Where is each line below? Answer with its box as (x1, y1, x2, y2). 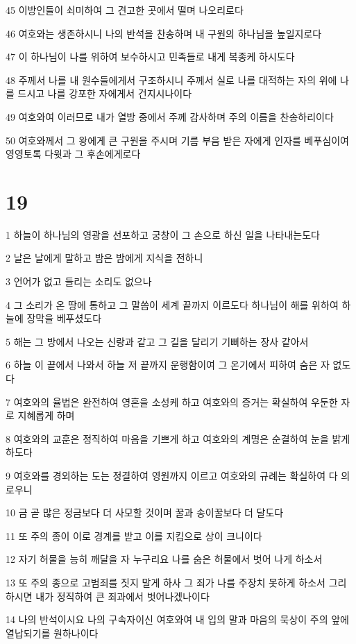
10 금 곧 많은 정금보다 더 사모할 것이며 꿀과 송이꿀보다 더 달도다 (6, 505, 284, 520)
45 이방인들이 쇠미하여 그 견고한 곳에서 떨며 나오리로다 (6, 3, 244, 17)
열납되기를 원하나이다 (6, 625, 99, 640)
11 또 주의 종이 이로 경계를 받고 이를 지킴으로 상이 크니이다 (6, 528, 262, 543)
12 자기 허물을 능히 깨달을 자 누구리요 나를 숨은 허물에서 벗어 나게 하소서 (6, 552, 323, 566)
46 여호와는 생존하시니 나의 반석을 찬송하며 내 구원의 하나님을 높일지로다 (6, 26, 322, 40)
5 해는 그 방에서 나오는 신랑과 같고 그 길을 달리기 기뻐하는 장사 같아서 (6, 334, 309, 348)
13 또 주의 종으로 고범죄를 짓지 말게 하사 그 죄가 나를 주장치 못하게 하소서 (6, 575, 326, 589)
